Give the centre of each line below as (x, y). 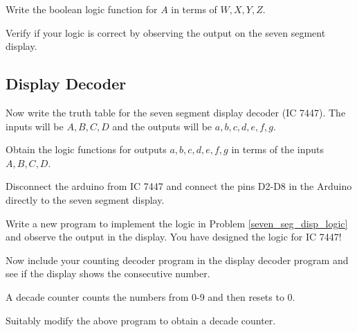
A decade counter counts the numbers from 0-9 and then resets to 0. (150, 296)
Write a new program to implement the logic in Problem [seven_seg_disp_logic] (177, 223)
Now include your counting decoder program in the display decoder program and (177, 260)
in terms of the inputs (277, 149)
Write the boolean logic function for (82, 9)
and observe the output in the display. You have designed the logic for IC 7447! (174, 237)
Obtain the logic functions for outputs (86, 149)
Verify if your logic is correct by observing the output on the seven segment (166, 32)
